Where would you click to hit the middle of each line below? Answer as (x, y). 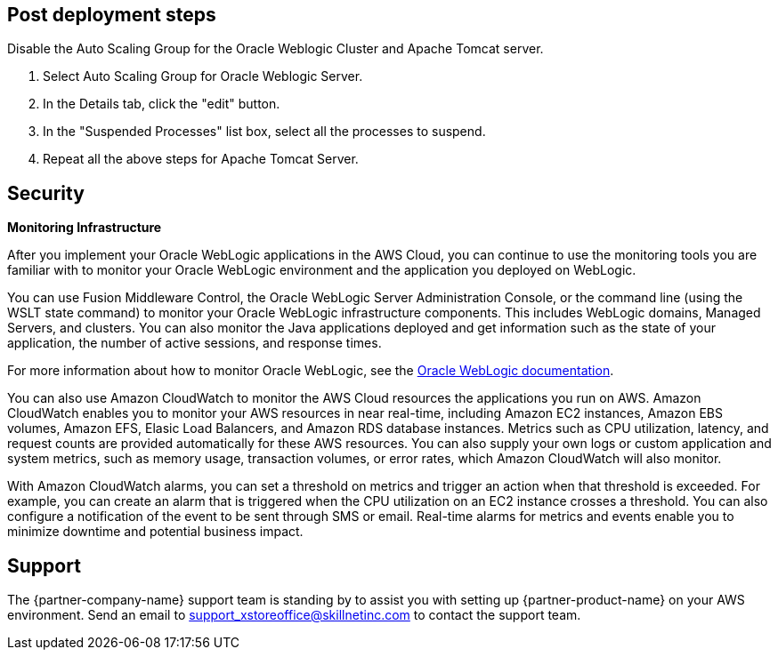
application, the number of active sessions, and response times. (194, 343)
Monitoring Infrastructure (85, 228)
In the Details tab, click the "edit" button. (162, 104)
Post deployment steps (112, 15)
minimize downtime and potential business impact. (155, 532)
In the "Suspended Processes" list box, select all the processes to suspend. (264, 132)
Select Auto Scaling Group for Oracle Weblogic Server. (203, 76)
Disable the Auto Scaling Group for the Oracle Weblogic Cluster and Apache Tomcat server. (276, 49)
